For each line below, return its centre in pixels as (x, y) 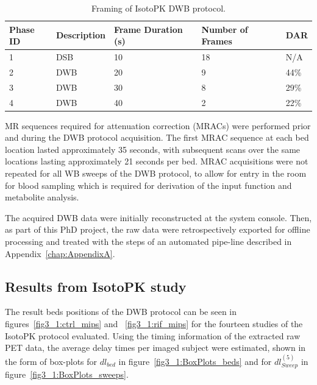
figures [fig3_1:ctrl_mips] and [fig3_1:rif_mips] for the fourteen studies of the (154, 323)
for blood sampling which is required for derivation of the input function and (148, 185)
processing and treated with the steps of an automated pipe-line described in (148, 241)
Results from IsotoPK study (96, 286)
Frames (217, 41)
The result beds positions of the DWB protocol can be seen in (121, 312)
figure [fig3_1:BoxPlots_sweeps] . (67, 374)
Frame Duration (148, 29)
